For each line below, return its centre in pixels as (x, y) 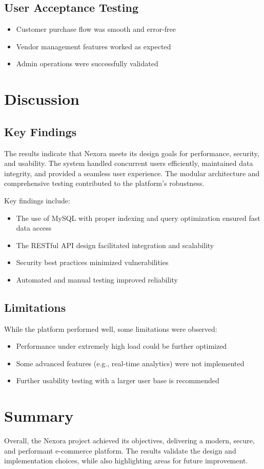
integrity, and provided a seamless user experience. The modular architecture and (132, 173)
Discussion (42, 99)
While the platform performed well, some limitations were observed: (111, 329)
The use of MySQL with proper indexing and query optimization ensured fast (138, 218)
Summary (39, 416)
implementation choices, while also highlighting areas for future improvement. (126, 461)
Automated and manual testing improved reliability (97, 279)
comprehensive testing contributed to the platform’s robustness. (104, 183)
